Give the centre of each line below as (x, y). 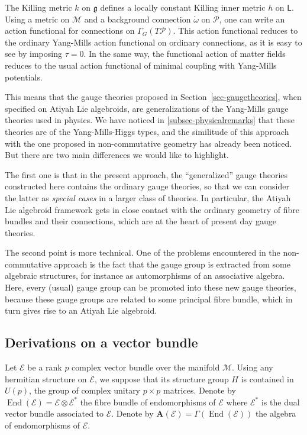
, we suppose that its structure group (161, 378)
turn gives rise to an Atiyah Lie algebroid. (81, 310)
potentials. (24, 77)
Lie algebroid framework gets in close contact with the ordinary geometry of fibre (152, 209)
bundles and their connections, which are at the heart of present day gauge (140, 221)
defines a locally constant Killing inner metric (183, 7)
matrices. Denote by (200, 390)
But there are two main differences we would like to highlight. (117, 155)
